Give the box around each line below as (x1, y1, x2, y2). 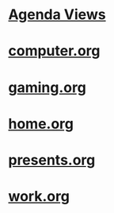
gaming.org (8, 78, 87, 96)
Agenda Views (8, 6, 106, 24)
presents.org (8, 151, 96, 168)
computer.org (8, 42, 101, 60)
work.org (8, 188, 70, 206)
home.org (8, 114, 74, 133)
